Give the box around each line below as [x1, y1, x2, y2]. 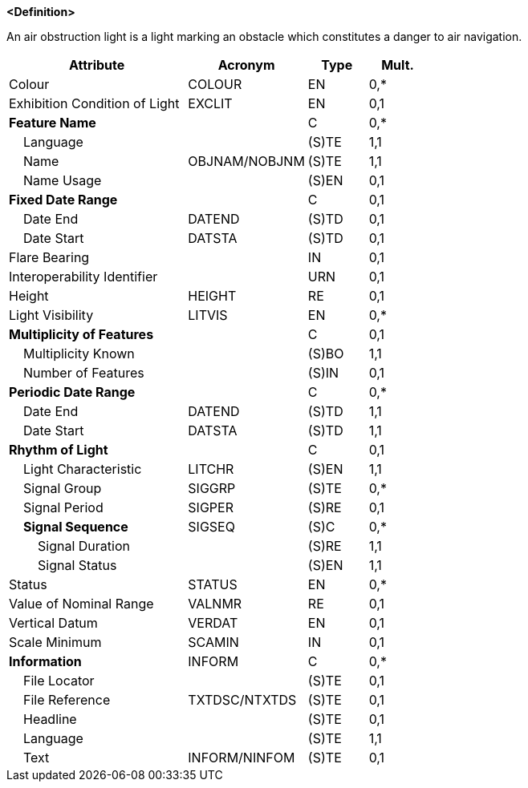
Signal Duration [38, 538, 130, 554]
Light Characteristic [23, 461, 142, 477]
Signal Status [38, 557, 117, 573]
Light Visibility [9, 307, 94, 323]
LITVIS [188, 307, 228, 323]
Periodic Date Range [9, 384, 136, 400]
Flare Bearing [9, 249, 90, 265]
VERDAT [188, 615, 238, 631]
